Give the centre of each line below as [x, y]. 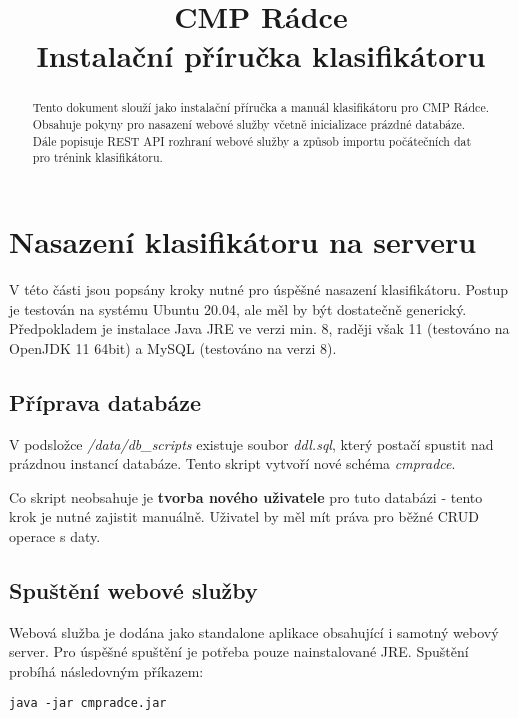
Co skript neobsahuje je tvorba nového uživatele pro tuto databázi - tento [246, 496]
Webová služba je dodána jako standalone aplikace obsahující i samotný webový [254, 631]
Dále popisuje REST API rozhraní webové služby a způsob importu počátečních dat [252, 140]
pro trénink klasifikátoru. [97, 157]
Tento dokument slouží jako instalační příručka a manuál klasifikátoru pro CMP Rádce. [260, 107]
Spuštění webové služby [133, 589]
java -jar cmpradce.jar [88, 703]
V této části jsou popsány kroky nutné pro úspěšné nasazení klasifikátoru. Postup [259, 288]
